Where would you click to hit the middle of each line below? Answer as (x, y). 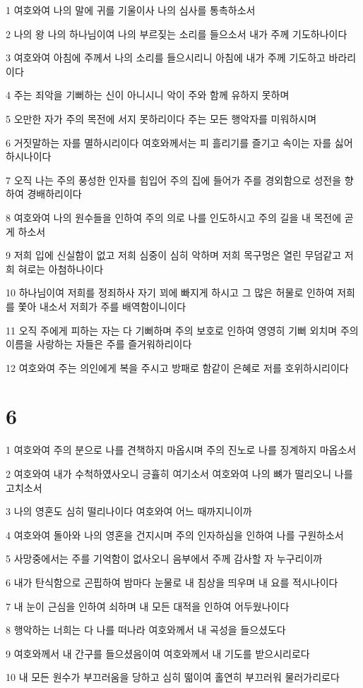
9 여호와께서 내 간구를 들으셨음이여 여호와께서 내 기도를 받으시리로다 (158, 653)
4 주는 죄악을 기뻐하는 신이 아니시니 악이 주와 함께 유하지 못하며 (148, 95)
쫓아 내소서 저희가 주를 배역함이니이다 (102, 306)
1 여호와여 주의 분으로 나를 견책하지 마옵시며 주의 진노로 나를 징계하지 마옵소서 (181, 450)
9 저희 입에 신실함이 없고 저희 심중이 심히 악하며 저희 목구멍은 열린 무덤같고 (174, 255)
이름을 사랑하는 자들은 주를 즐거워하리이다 (99, 344)
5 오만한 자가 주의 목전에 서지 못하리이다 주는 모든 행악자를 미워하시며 (161, 118)
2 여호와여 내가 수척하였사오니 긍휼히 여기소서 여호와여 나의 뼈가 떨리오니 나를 (179, 473)
